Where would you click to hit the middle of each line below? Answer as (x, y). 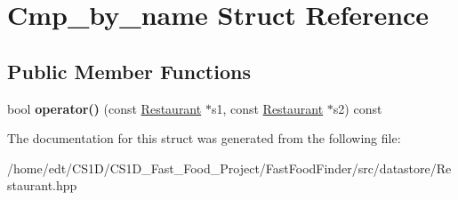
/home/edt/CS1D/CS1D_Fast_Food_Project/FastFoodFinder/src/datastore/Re (229, 168)
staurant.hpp (42, 185)
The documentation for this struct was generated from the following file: (204, 138)
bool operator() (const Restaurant (104, 108)
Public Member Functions (129, 71)
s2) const (358, 108)
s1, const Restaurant (267, 108)
